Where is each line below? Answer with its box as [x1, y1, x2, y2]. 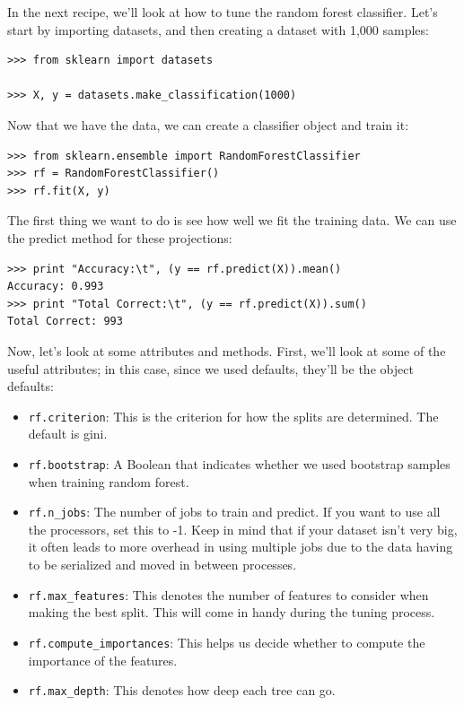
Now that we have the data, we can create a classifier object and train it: [7, 115, 409, 134]
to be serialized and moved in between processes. [28, 555, 297, 574]
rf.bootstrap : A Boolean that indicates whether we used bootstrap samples [28, 454, 451, 473]
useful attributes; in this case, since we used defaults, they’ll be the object [7, 359, 414, 378]
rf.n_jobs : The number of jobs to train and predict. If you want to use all [28, 502, 441, 521]
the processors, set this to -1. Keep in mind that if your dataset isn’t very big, [28, 519, 458, 538]
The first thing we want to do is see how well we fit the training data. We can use [7, 211, 457, 230]
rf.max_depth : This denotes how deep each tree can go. [28, 681, 336, 700]
